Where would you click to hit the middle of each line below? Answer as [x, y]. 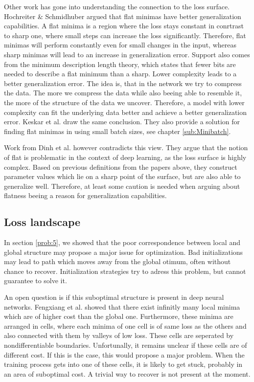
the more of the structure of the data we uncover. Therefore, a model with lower [124, 102]
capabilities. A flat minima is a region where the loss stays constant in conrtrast [124, 26]
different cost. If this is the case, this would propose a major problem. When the [124, 354]
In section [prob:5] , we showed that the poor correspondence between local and [122, 242]
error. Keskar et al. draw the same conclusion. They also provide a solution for [122, 122]
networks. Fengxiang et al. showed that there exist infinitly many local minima [122, 306]
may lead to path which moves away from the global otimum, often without [117, 261]
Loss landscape [42, 222]
